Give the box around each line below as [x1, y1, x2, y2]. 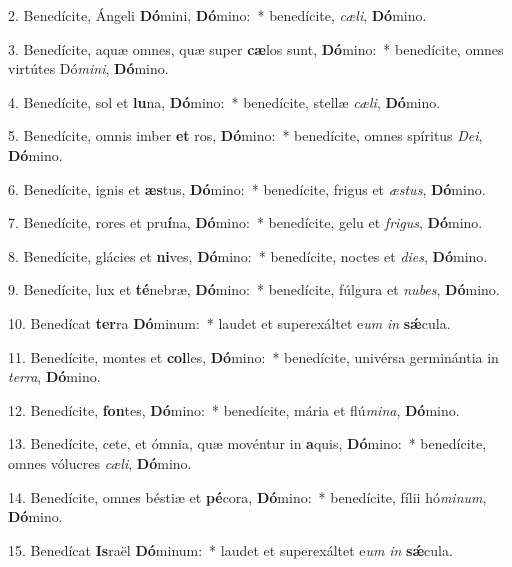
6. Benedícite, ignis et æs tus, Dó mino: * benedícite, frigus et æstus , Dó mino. [8, 178, 486, 199]
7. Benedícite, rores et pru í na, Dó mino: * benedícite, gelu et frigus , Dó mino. [8, 212, 483, 233]
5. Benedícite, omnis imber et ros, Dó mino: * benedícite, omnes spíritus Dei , [8, 125, 483, 146]
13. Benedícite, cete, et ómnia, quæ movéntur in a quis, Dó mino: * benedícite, [8, 433, 487, 454]
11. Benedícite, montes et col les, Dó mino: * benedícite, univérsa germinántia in [8, 346, 499, 367]
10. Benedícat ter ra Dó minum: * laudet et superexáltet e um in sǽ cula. [8, 312, 451, 333]
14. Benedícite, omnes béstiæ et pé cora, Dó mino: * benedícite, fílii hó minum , [8, 486, 487, 507]
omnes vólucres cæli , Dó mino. [8, 452, 192, 473]
